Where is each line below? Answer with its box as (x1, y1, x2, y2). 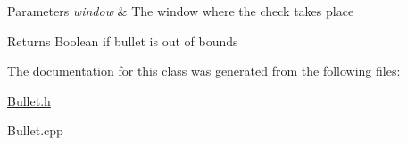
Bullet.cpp (7, 121, 63, 140)
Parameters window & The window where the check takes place (7, 2, 354, 20)
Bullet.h (7, 91, 51, 109)
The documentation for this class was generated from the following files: (7, 61, 401, 80)
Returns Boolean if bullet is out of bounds (7, 31, 238, 50)
